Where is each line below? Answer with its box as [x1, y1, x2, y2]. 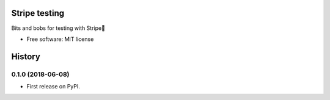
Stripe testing [11, 8, 64, 18]
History [11, 51, 41, 62]
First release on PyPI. [26, 83, 81, 90]
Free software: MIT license [26, 35, 94, 43]
